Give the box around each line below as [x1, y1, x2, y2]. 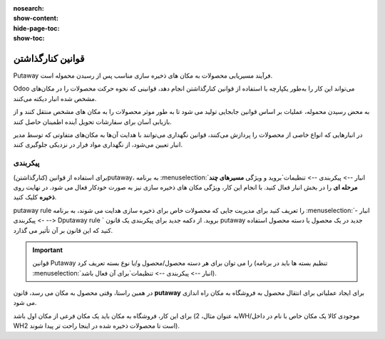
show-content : [13, 14, 58, 23]
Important [32, 246, 63, 254]
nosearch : [13, 4, 44, 12]
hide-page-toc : [13, 24, 60, 32]
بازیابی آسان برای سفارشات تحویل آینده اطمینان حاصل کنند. [13, 118, 173, 126]
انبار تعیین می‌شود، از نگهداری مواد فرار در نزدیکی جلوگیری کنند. [13, 140, 183, 149]
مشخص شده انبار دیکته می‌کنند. [13, 94, 97, 103]
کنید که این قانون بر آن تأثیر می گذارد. [13, 226, 113, 234]
